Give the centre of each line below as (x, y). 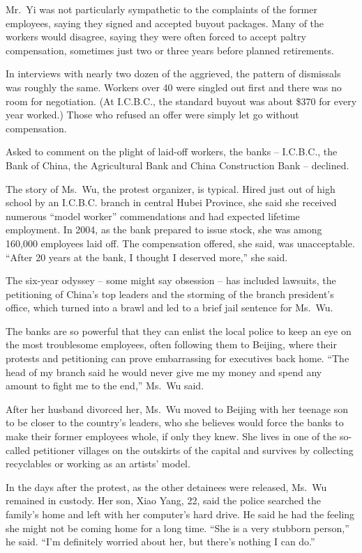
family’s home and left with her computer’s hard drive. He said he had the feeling (180, 514)
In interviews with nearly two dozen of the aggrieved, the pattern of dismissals (173, 73)
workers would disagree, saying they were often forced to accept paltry (156, 37)
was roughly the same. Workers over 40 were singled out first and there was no (174, 87)
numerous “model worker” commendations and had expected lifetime (153, 216)
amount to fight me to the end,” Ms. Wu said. (105, 385)
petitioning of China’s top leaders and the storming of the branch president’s (170, 294)
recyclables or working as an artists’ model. (98, 464)
